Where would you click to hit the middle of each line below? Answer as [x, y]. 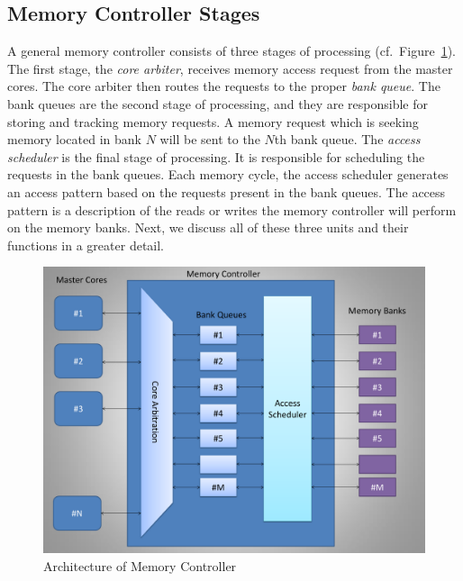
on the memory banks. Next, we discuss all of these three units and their [208, 227]
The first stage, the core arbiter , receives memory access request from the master [230, 68]
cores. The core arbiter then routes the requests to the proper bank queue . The [224, 86]
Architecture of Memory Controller [140, 565]
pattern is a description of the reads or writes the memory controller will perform [232, 209]
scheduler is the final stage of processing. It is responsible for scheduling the [216, 156]
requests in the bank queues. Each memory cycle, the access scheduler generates [228, 174]
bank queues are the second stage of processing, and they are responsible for [218, 103]
